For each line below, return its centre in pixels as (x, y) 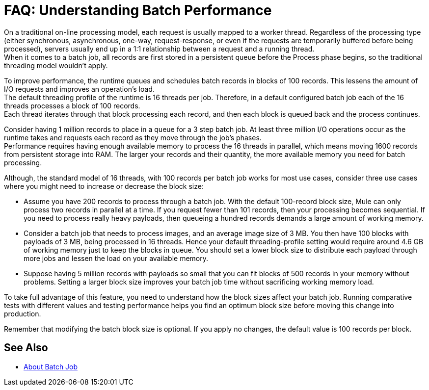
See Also (26, 348)
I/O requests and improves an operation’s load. (79, 89)
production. (23, 313)
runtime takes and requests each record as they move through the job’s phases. (133, 137)
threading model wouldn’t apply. (56, 65)
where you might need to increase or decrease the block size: (104, 186)
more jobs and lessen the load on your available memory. (116, 258)
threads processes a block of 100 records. (72, 105)
